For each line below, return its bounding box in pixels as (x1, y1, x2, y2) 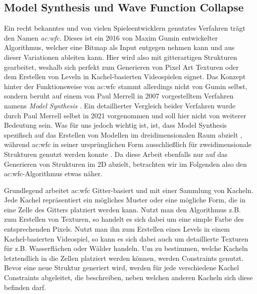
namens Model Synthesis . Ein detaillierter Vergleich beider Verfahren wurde (4, 100, 236, 110)
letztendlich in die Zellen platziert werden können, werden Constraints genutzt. (4, 252, 244, 263)
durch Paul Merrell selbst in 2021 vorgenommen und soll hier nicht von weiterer (4, 110, 247, 120)
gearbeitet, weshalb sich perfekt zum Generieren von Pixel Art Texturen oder (4, 61, 239, 72)
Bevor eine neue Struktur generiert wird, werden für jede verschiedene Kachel (4, 262, 239, 273)
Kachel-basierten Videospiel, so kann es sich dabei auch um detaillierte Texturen (4, 233, 249, 244)
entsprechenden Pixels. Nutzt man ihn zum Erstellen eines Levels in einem (4, 224, 230, 234)
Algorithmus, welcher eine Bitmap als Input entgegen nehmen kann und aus (4, 42, 235, 52)
